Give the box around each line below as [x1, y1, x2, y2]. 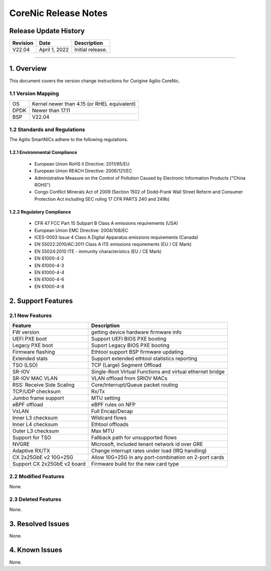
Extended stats [12, 355, 48, 362]
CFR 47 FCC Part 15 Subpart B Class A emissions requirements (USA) [34, 220, 178, 226]
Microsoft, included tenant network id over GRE [91, 441, 203, 448]
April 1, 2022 [39, 46, 69, 53]
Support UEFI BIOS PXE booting [91, 335, 167, 342]
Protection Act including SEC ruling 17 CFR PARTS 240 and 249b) [34, 196, 170, 202]
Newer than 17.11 [32, 107, 70, 114]
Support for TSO [12, 434, 52, 441]
